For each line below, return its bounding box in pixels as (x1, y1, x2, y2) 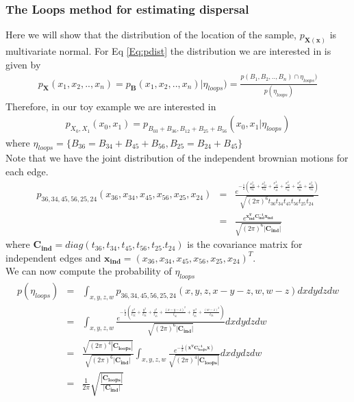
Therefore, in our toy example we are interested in (5, 99, 216, 113)
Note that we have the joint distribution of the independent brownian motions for (5, 151, 349, 165)
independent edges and (5, 250, 101, 264)
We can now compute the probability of (5, 264, 172, 278)
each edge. (5, 164, 49, 178)
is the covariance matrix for (187, 237, 303, 251)
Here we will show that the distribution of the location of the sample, (5, 27, 296, 42)
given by (5, 57, 41, 71)
